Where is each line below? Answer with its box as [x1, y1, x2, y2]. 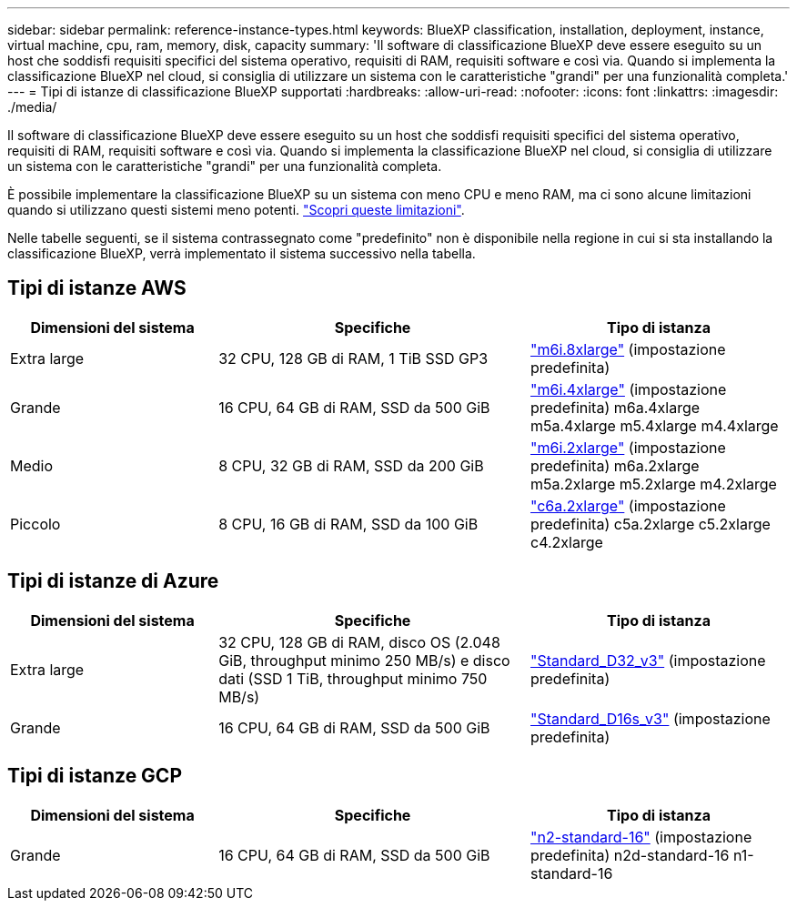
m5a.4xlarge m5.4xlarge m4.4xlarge [530, 416, 779, 435]
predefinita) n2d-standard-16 [530, 845, 730, 864]
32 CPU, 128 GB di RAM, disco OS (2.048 [218, 632, 500, 651]
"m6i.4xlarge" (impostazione [530, 379, 727, 399]
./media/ [7, 99, 57, 115]
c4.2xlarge [530, 532, 603, 551]
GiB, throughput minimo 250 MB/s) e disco [218, 651, 510, 670]
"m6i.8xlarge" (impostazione [530, 339, 726, 358]
